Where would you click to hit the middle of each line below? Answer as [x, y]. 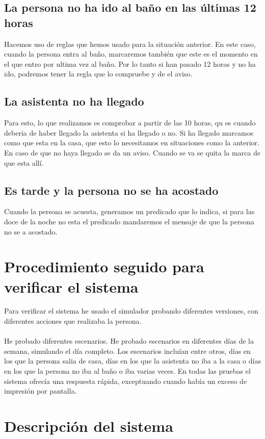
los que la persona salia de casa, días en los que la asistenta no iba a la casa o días [132, 361]
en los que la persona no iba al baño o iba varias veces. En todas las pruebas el [127, 371]
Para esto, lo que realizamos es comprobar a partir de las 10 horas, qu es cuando [130, 123]
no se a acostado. [31, 231]
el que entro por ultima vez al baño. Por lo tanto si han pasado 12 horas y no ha [130, 63]
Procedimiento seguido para [104, 266]
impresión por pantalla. [41, 391]
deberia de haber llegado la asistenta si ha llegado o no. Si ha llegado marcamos [129, 132]
